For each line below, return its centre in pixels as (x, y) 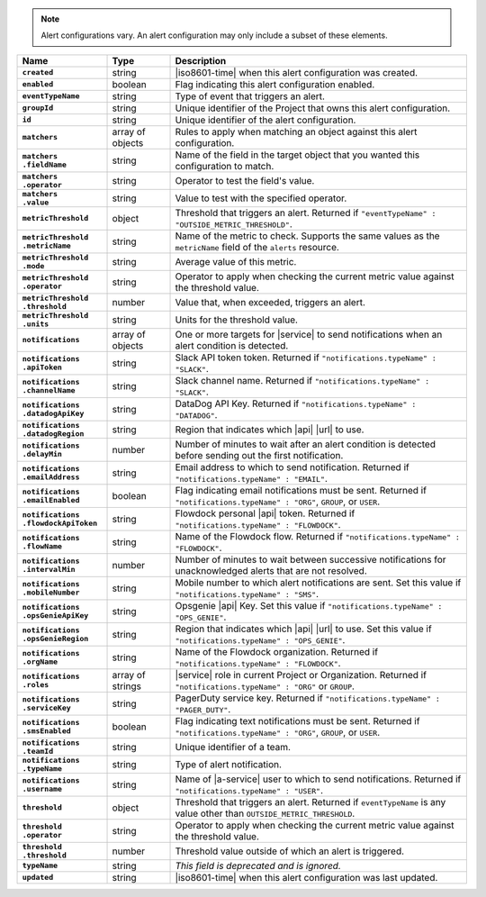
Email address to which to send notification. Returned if (292, 467)
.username (42, 788)
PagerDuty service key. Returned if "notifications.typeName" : (308, 698)
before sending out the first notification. (259, 455)
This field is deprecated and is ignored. (258, 865)
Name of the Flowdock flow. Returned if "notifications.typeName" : (318, 536)
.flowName (42, 546)
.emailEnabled (51, 500)
